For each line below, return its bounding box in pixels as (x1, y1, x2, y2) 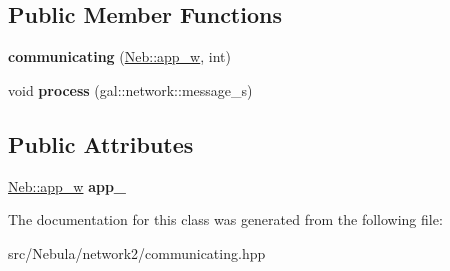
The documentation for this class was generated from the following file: (8, 209, 443, 230)
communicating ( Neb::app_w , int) (8, 46, 231, 67)
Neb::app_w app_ (8, 175, 127, 196)
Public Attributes (8, 128, 194, 159)
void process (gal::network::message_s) (8, 79, 253, 100)
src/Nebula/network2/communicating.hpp (8, 242, 266, 263)
